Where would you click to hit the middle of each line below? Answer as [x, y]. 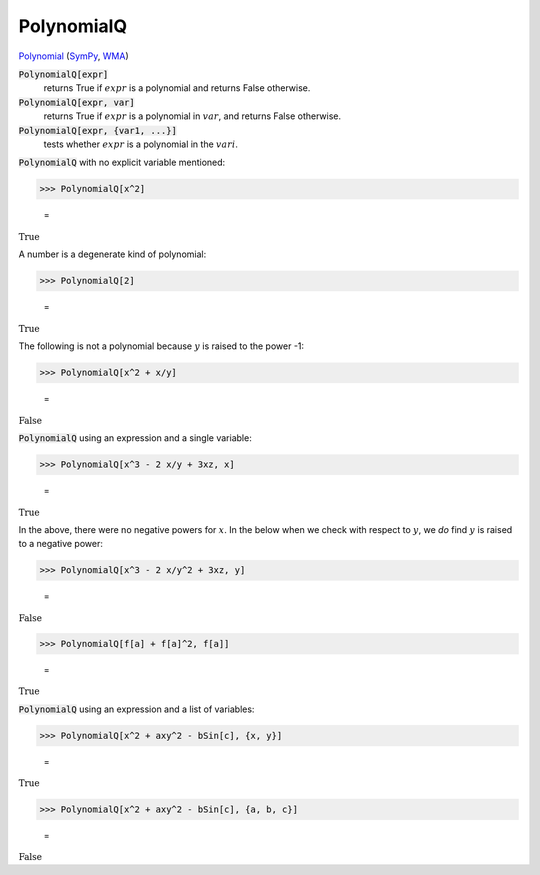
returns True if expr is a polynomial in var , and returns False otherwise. [192, 116]
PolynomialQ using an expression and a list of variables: [136, 709]
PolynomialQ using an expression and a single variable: [135, 438]
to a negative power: [61, 544]
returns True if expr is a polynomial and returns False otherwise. [177, 88]
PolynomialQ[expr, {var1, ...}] [97, 130]
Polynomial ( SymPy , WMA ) [73, 56]
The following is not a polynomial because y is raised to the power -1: [161, 346]
